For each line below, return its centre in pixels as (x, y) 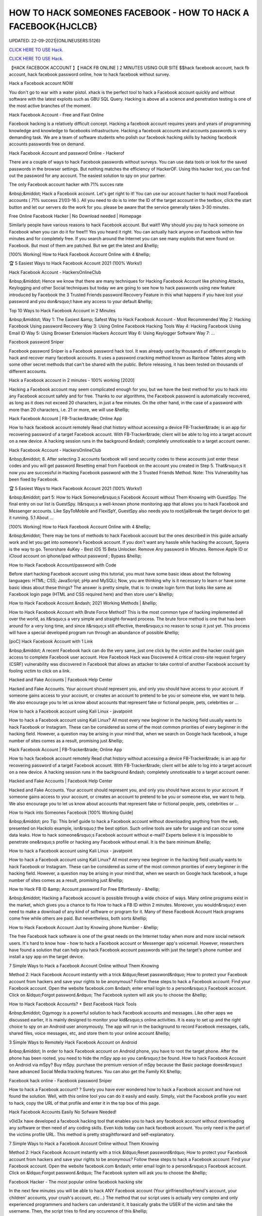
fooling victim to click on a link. (40, 671)
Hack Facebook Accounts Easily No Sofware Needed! (63, 1112)
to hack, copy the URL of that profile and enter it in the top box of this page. (84, 1103)
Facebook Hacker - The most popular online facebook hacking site (76, 1181)
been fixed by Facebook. (34, 480)
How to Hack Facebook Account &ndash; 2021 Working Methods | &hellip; (83, 603)
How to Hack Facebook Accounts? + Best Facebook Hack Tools (73, 1004)
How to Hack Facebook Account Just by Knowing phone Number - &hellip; (84, 927)
